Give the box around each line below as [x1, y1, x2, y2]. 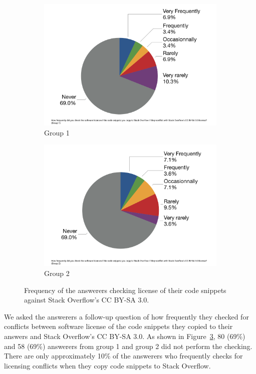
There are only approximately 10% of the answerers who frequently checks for [4, 350, 243, 361]
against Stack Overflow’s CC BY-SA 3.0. [24, 294, 149, 305]
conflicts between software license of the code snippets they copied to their [4, 321, 233, 331]
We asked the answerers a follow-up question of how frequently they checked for [4, 311, 249, 321]
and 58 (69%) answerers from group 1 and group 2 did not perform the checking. [4, 340, 252, 351]
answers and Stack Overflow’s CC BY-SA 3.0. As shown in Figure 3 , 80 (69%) [4, 330, 245, 341]
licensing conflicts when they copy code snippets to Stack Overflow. [4, 360, 211, 370]
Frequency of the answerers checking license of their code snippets [24, 284, 226, 295]
